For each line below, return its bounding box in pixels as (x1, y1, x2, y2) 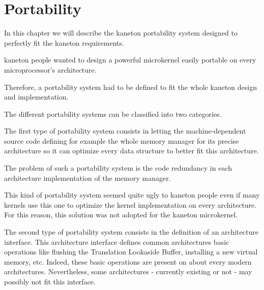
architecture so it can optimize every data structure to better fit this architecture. (4, 145, 259, 156)
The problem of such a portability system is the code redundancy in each (4, 163, 232, 173)
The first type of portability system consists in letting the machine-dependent (4, 125, 246, 136)
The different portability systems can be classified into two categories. (4, 108, 222, 119)
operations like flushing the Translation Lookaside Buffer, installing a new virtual (4, 246, 258, 257)
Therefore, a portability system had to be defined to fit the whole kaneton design (4, 81, 257, 92)
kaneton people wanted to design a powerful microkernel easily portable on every (4, 54, 256, 65)
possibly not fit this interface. (4, 276, 96, 286)
